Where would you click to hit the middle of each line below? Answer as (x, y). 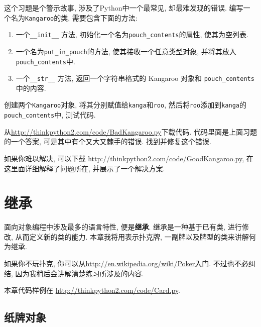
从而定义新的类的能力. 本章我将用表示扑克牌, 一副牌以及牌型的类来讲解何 (136, 236)
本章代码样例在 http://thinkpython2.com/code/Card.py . (92, 290)
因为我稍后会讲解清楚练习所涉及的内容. (80, 273)
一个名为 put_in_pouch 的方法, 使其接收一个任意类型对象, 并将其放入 (126, 51)
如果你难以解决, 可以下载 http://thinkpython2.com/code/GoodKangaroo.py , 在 (129, 158)
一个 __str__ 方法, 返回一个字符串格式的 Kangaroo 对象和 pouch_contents (135, 78)
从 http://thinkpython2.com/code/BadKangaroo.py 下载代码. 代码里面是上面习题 (130, 131)
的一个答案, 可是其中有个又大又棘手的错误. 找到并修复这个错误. (108, 141)
